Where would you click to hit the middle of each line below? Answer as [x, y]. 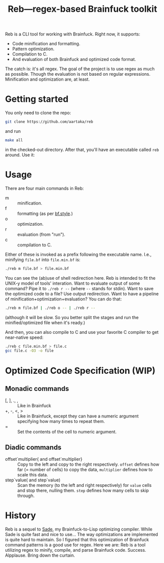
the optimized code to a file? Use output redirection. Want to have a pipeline [82, 294]
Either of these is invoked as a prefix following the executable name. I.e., [78, 254]
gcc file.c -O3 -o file [29, 351]
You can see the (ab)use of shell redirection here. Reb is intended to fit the [80, 278]
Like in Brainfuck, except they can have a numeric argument [78, 416]
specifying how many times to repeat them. [61, 421]
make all [14, 140]
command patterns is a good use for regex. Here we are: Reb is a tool [75, 545]
